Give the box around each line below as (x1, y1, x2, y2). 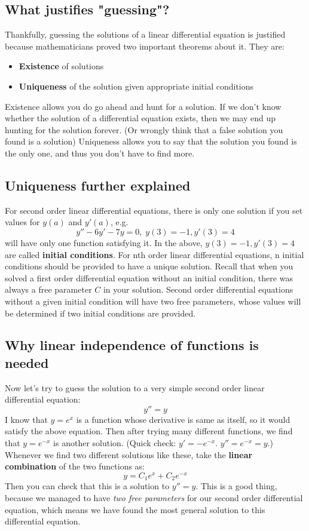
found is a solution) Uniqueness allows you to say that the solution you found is (5, 135, 297, 148)
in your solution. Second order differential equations (103, 283, 293, 296)
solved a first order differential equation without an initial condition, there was (5, 271, 293, 284)
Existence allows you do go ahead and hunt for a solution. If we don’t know (5, 100, 282, 112)
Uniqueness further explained (5, 176, 191, 194)
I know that (5, 413, 48, 425)
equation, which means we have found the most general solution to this (5, 503, 265, 515)
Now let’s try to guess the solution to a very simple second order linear (5, 381, 265, 394)
